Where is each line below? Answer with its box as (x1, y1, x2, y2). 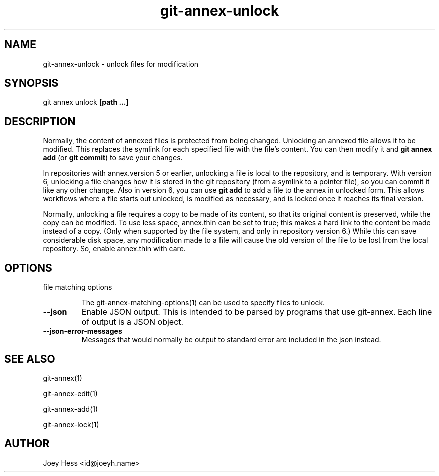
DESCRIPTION (4, 115, 76, 128)
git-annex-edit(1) (43, 389, 98, 398)
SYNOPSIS (4, 77, 59, 90)
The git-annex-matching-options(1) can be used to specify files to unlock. (81, 298, 325, 307)
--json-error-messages (43, 327, 122, 336)
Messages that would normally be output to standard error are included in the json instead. (81, 335, 381, 344)
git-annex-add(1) (43, 404, 98, 413)
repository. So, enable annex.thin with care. (43, 244, 186, 253)
